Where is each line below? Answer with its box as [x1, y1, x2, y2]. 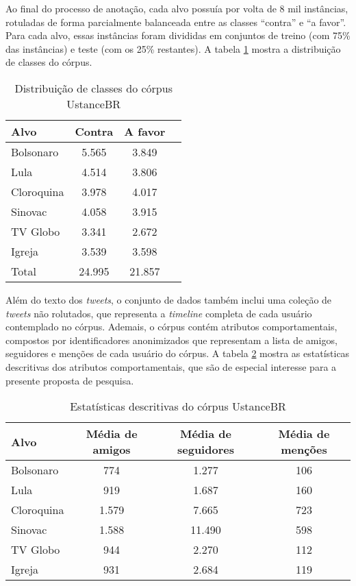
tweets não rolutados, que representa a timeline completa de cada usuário [5, 306, 312, 320]
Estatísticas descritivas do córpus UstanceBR [70, 398, 286, 415]
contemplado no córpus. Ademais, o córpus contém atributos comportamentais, [5, 319, 338, 334]
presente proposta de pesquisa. [5, 373, 134, 387]
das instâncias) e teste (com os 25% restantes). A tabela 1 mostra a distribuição [5, 41, 341, 56]
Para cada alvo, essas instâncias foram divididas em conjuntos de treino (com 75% [5, 28, 351, 42]
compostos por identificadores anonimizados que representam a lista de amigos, [5, 332, 338, 347]
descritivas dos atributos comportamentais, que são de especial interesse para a [5, 359, 337, 374]
